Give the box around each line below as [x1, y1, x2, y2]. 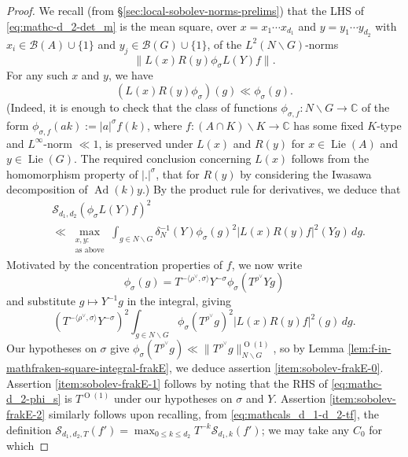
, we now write [231, 256, 303, 272]
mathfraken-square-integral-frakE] [6, 359, 169, 376]
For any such [6, 67, 68, 83]
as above [75, 246, 105, 254]
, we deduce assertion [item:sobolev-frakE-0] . [168, 359, 384, 376]
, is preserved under [98, 135, 193, 151]
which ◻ [6, 437, 50, 454]
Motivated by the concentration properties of [6, 256, 223, 272]
